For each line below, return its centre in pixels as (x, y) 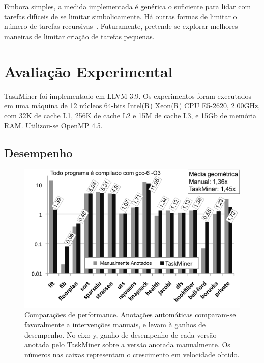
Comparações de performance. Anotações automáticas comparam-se (130, 314)
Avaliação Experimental (89, 71)
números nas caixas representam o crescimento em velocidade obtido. (132, 354)
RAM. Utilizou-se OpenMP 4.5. (53, 125)
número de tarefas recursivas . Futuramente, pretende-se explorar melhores (121, 26)
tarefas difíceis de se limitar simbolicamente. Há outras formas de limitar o (121, 16)
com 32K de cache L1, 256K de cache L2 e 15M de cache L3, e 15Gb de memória (130, 115)
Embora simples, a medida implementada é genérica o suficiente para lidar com (128, 6)
